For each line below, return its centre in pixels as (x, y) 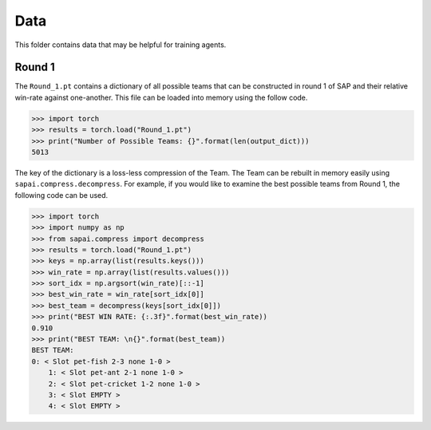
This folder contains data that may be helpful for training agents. (121, 45)
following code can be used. (61, 195)
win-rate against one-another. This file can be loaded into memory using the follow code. (161, 97)
